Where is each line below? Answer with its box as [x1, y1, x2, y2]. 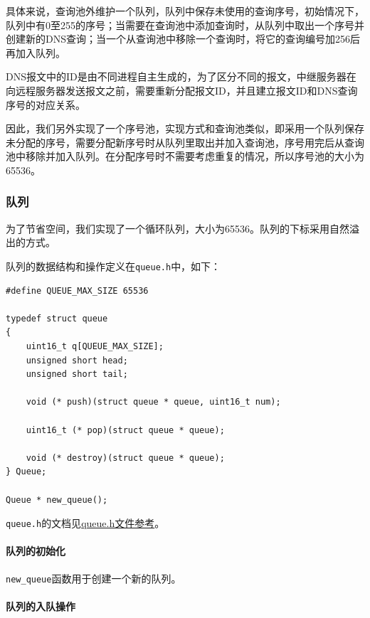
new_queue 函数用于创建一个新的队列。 [6, 570, 181, 585]
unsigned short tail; [26, 369, 128, 380]
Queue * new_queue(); [6, 494, 108, 505]
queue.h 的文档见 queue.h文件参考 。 [6, 516, 165, 531]
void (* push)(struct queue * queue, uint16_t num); [26, 397, 281, 407]
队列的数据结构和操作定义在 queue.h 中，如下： [6, 258, 221, 273]
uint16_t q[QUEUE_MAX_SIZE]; [26, 341, 164, 351]
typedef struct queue [6, 313, 108, 324]
